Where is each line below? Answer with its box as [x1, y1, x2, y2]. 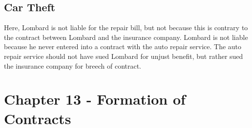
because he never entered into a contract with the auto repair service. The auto [4, 41, 242, 52]
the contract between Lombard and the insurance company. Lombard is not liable [4, 32, 248, 42]
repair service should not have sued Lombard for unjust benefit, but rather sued [4, 51, 243, 61]
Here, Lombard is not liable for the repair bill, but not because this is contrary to [4, 22, 248, 33]
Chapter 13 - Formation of [4, 89, 186, 109]
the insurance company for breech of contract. [4, 60, 142, 71]
